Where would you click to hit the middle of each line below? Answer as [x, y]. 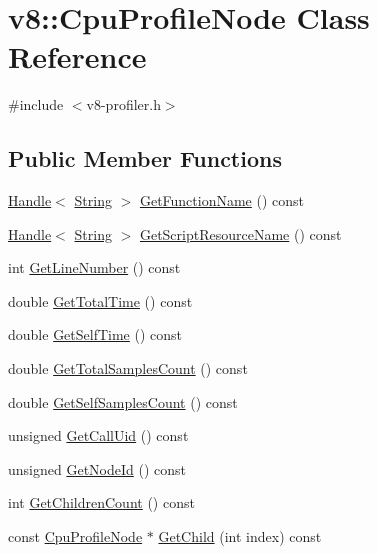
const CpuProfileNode [75, 536]
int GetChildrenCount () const [101, 502]
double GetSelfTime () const [95, 334]
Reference [77, 56]
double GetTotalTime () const [100, 300]
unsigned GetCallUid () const [98, 435]
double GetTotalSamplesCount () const [128, 368]
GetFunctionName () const [222, 200]
